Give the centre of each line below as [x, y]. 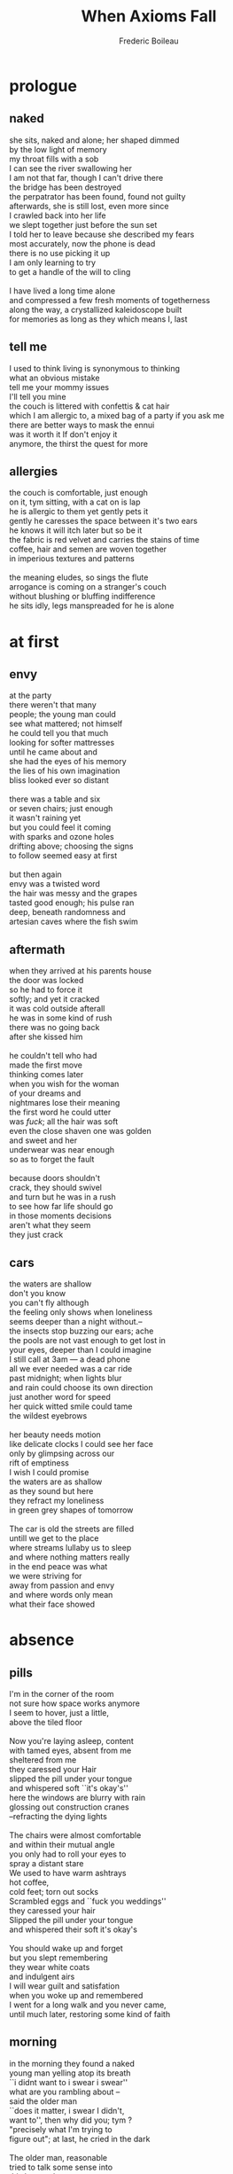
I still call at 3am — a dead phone [70, 1359]
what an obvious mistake [54, 378]
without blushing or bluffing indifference [82, 597]
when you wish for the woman [64, 1084]
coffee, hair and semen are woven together [88, 549]
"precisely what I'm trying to [61, 2129]
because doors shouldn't [54, 1178]
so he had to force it [46, 989]
